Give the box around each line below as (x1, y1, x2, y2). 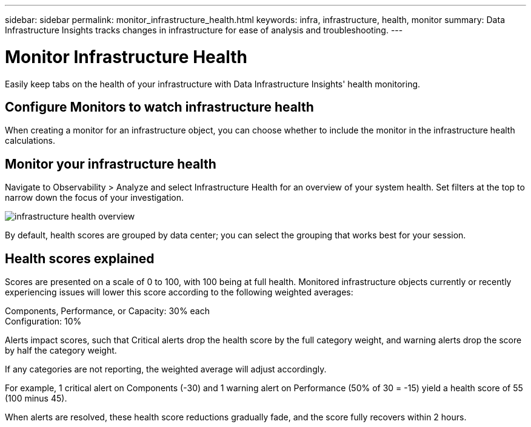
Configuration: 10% (5, 316, 82, 327)
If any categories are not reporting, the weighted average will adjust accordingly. (5, 364, 327, 375)
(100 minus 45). (5, 393, 67, 404)
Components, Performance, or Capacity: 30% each (5, 306, 210, 317)
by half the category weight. (5, 345, 117, 356)
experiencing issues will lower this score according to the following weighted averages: (5, 287, 353, 298)
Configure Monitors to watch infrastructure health (5, 99, 314, 115)
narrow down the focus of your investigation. (5, 192, 184, 203)
